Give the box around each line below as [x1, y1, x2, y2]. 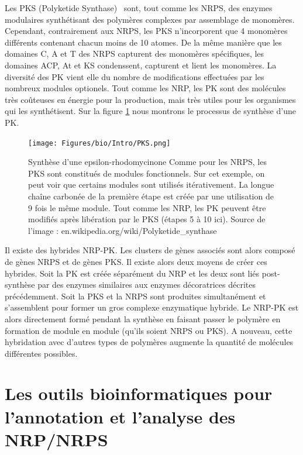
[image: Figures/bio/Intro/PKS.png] [28, 139, 171, 147]
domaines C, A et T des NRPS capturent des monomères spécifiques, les [5, 47, 264, 60]
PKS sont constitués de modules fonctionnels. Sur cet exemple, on [28, 167, 265, 179]
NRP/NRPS [5, 427, 108, 451]
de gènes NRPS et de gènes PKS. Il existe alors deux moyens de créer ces [5, 255, 267, 267]
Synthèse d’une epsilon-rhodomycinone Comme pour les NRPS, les [28, 156, 267, 168]
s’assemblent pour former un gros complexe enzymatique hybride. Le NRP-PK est [5, 301, 299, 313]
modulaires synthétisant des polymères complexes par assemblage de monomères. [5, 13, 295, 25]
